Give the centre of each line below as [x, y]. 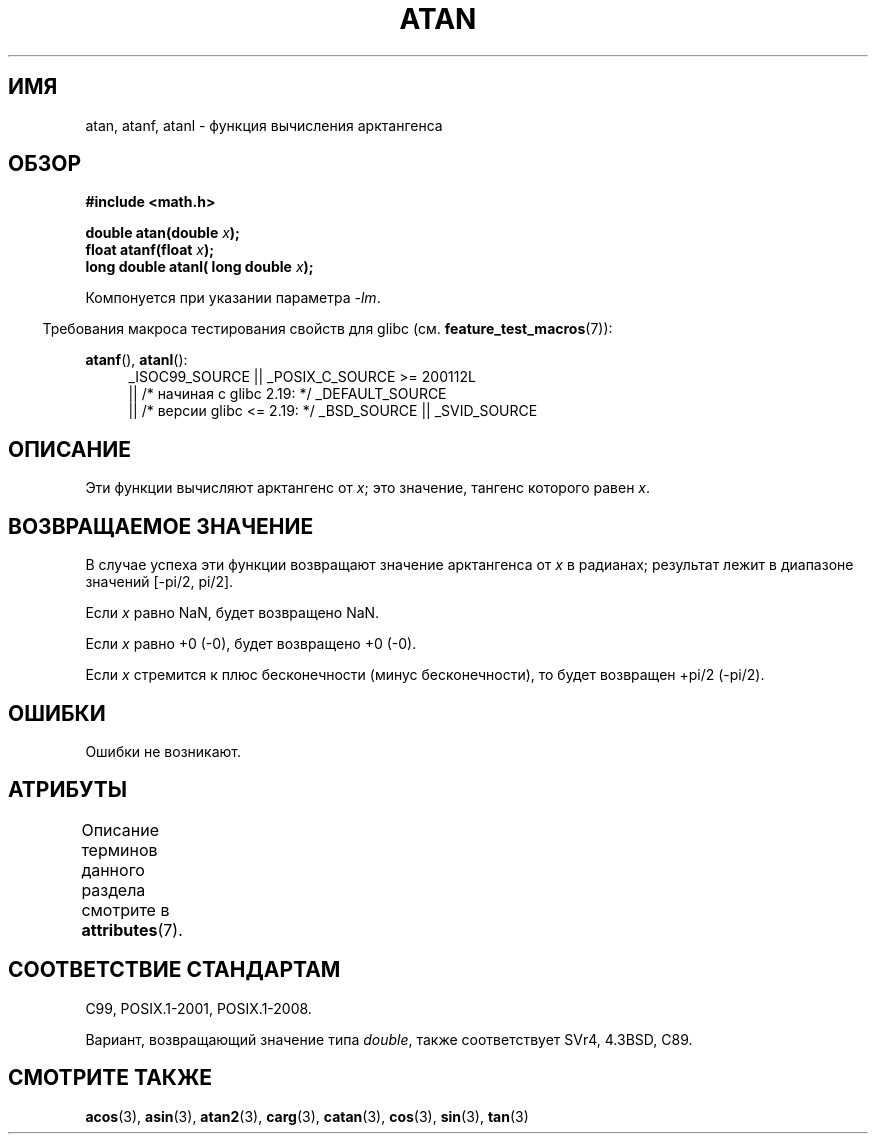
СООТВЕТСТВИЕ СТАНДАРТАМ [174, 970]
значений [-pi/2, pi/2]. [159, 582]
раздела [113, 889]
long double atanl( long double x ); [199, 267]
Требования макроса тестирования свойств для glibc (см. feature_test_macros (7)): [327, 329]
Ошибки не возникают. [163, 751]
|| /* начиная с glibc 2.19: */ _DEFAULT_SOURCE [287, 394]
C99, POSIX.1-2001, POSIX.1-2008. [198, 1008]
